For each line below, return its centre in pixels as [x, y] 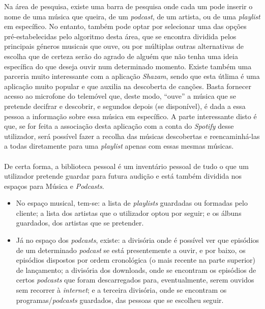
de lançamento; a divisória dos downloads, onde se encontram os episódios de [136, 270]
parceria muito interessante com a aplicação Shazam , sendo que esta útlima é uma [132, 76]
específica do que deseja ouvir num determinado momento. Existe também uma [128, 66]
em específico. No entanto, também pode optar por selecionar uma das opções [125, 26]
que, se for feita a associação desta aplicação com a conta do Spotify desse [119, 126]
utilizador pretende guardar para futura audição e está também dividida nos [123, 176]
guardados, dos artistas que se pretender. [80, 223]
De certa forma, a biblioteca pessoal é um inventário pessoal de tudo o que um [126, 166]
